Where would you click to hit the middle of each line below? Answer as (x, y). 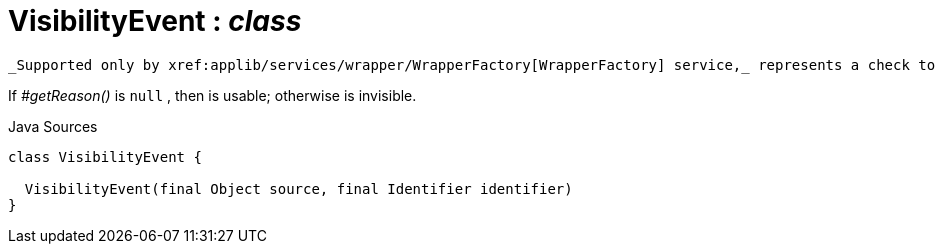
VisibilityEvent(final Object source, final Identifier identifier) (298, 188)
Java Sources (53, 126)
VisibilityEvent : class (155, 21)
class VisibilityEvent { (105, 156)
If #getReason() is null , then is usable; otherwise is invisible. (212, 95)
